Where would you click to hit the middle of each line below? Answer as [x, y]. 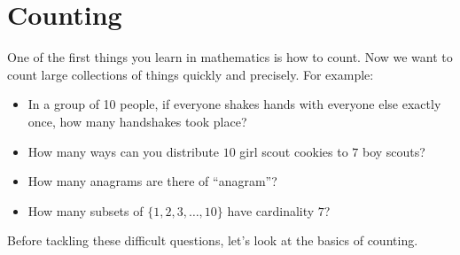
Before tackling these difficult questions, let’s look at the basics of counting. [213, 240]
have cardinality [271, 210]
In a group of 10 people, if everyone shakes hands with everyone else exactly [234, 104]
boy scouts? [394, 151]
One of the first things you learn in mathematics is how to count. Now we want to [230, 57]
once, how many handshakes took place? [137, 121]
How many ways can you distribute [124, 151]
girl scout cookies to [294, 151]
